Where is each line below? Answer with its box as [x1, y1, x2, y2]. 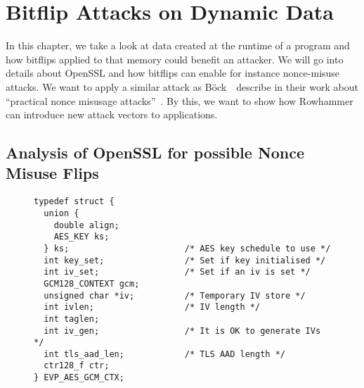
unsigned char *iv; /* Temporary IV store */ [44, 290, 306, 301]
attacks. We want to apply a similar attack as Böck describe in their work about [6, 79, 358, 94]
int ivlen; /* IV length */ [44, 302, 261, 313]
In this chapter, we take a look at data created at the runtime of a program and [6, 38, 350, 53]
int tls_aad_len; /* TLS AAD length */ [44, 349, 285, 359]
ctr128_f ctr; [44, 361, 110, 371]
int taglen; [44, 313, 100, 324]
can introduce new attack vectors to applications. [6, 107, 218, 122]
